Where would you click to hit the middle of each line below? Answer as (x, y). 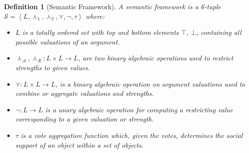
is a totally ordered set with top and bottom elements (101, 32)
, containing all (219, 32)
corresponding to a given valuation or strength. (84, 119)
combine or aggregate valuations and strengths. (84, 93)
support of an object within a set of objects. (79, 145)
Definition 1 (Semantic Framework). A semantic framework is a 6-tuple (113, 6)
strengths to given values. (53, 67)
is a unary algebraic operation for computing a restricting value (139, 109)
